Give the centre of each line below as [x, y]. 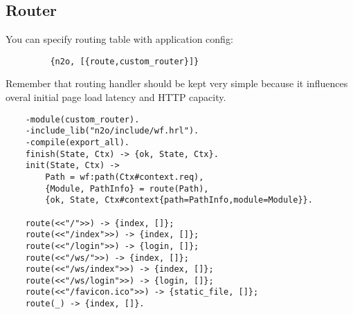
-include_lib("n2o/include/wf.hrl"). [112, 131]
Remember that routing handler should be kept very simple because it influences [177, 83]
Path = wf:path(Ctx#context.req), [125, 177]
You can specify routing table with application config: [119, 39]
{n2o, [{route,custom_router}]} [125, 61]
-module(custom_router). [82, 119]
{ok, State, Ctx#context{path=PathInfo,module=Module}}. [179, 200]
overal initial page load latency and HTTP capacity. [116, 97]
